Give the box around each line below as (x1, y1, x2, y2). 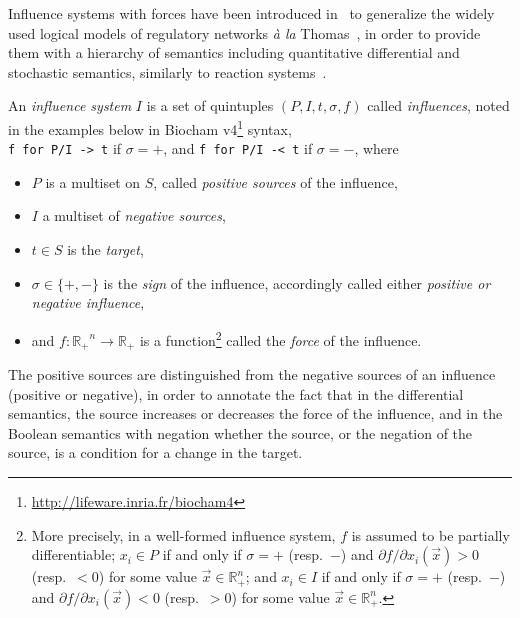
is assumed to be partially (351, 524, 510, 545)
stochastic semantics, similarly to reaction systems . (8, 61, 327, 82)
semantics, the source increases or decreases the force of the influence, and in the (8, 403, 503, 424)
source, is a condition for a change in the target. (8, 442, 303, 463)
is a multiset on (45, 171, 141, 192)
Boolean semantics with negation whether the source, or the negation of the (8, 422, 473, 443)
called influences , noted (367, 95, 510, 116)
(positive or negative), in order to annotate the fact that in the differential (8, 383, 464, 404)
